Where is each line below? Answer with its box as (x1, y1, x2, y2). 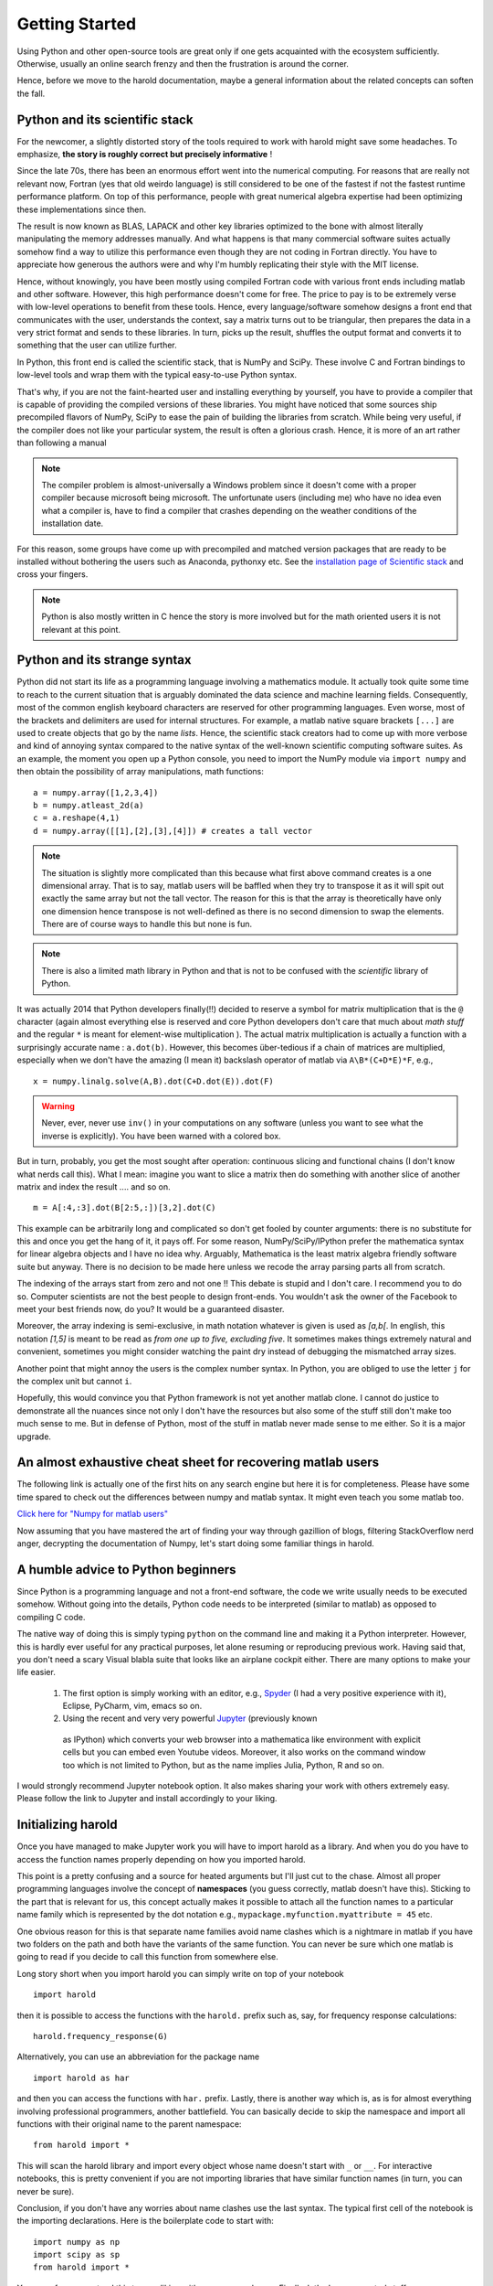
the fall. (16, 88, 46, 99)
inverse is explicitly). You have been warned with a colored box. (41, 1130, 282, 1141)
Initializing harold (16, 1817, 118, 1832)
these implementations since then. (16, 204, 146, 215)
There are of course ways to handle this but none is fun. (41, 919, 253, 930)
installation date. (41, 518, 104, 529)
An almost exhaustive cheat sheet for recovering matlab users (16, 1455, 379, 1470)
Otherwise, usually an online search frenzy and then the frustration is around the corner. (16, 58, 349, 69)
